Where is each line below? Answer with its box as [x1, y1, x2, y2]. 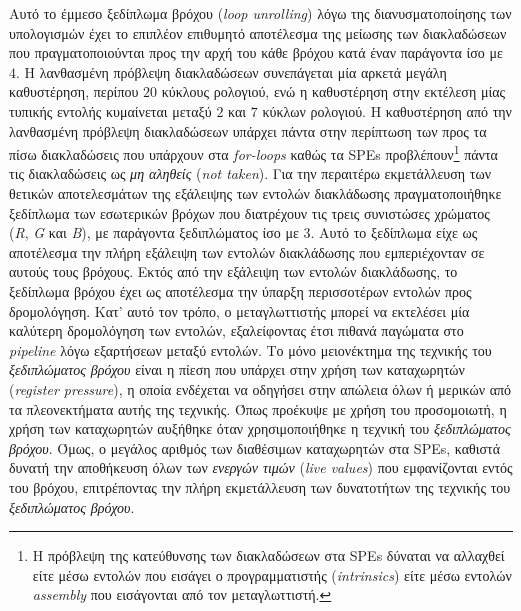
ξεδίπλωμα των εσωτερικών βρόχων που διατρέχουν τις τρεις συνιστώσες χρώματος [9, 202, 490, 223]
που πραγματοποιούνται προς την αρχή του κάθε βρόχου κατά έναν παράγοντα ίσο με [9, 42, 503, 63]
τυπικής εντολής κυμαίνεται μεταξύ [9, 100, 212, 121]
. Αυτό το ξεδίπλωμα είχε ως [310, 222, 478, 243]
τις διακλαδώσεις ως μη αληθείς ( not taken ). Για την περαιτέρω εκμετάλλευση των [9, 163, 491, 184]
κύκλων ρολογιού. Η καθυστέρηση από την [262, 100, 512, 121]
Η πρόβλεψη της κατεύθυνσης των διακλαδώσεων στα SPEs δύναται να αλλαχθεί [32, 545, 505, 566]
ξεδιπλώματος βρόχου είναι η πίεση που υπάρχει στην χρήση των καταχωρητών [9, 359, 465, 380]
